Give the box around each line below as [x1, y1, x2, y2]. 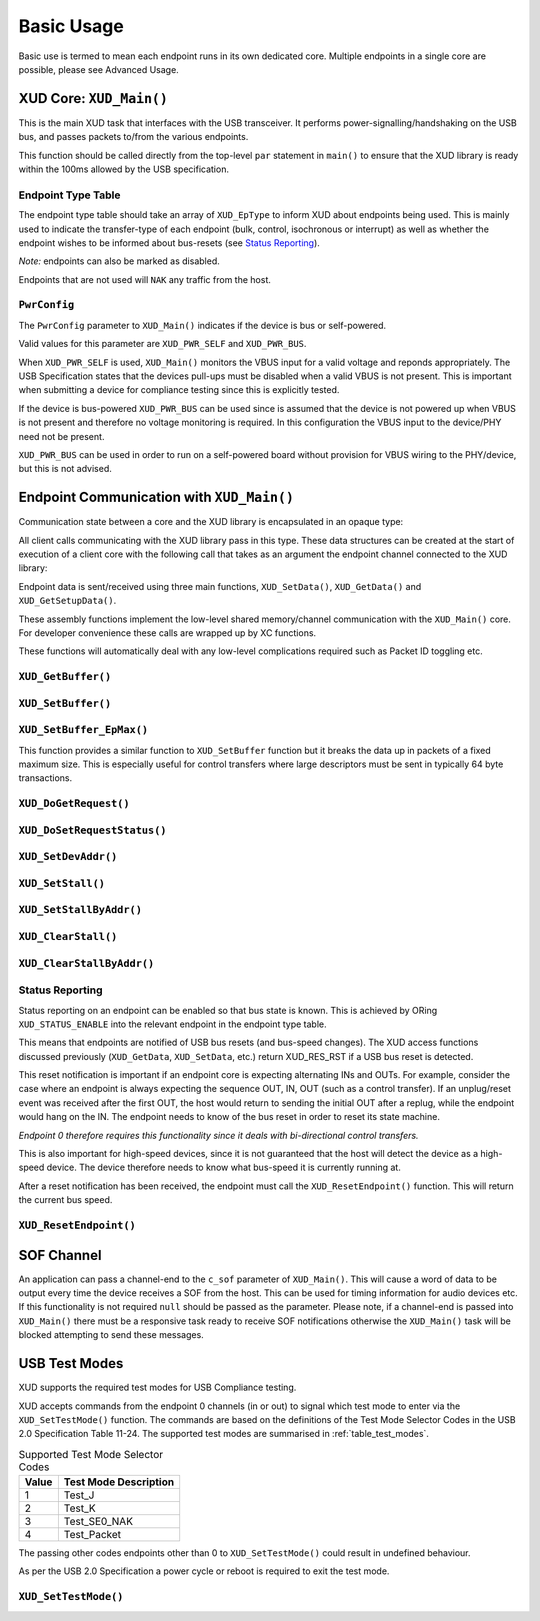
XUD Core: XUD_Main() [18, 90, 169, 107]
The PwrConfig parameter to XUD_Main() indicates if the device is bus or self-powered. [18, 319, 387, 331]
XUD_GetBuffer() [18, 670, 112, 684]
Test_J [63, 1488, 95, 1502]
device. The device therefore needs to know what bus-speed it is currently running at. [46, 1161, 402, 1174]
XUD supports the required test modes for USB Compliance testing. [18, 1381, 297, 1394]
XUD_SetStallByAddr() [18, 903, 142, 917]
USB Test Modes [18, 1355, 124, 1372]
